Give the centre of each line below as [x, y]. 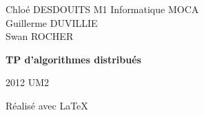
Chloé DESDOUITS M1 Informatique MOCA [102, 9]
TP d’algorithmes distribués [73, 59]
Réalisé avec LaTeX [47, 105]
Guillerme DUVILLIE [52, 22]
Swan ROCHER [40, 36]
